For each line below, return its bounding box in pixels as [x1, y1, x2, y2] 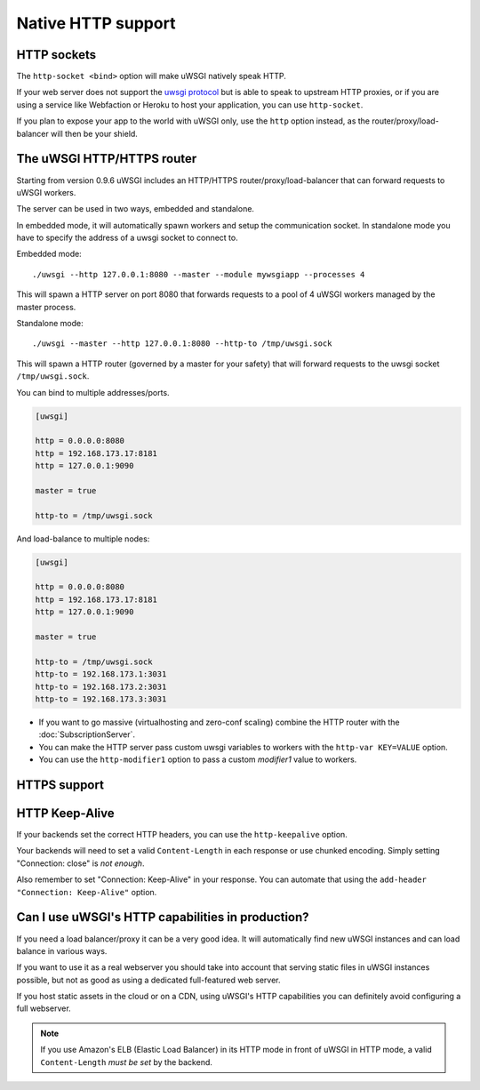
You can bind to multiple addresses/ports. [16, 387, 170, 397]
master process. [16, 301, 76, 312]
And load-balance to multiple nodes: [16, 533, 150, 544]
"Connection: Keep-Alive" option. [16, 886, 157, 897]
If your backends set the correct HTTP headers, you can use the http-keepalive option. [16, 830, 348, 840]
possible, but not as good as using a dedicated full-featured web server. [16, 974, 281, 985]
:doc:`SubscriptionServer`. [38, 729, 135, 740]
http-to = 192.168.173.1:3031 [35, 669, 167, 679]
